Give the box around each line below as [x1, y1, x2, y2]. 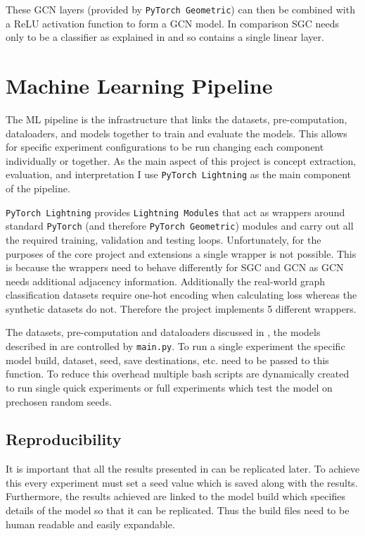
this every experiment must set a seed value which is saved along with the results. [6, 475, 358, 490]
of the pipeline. [6, 181, 70, 195]
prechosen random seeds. [6, 394, 112, 409]
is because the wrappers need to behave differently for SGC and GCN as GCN [6, 260, 344, 275]
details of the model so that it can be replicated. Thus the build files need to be [6, 503, 350, 518]
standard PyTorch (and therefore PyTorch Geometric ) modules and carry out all [6, 218, 354, 233]
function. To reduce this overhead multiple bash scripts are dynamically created [6, 366, 350, 381]
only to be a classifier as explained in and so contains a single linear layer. [6, 30, 324, 44]
